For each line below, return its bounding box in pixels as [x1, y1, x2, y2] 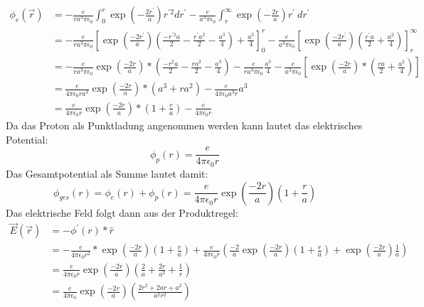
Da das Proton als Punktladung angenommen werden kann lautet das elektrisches [6, 118, 363, 133]
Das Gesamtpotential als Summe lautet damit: [6, 166, 208, 181]
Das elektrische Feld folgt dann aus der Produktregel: [6, 205, 238, 220]
